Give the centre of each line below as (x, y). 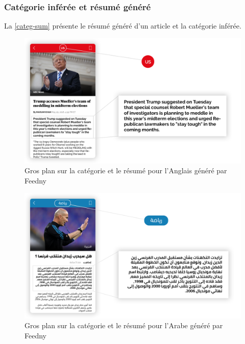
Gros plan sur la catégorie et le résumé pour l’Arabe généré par (124, 325)
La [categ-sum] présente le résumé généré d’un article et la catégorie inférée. (123, 26)
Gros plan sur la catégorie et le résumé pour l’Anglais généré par (126, 170)
